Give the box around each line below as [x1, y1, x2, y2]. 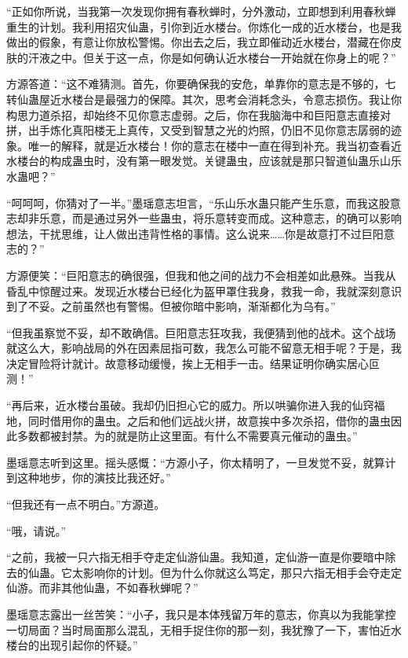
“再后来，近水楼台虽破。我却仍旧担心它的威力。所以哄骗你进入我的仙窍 [6, 397, 374, 414]
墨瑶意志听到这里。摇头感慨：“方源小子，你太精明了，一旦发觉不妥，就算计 [6, 454, 396, 470]
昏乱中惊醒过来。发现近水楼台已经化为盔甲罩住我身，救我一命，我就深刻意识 [6, 282, 402, 299]
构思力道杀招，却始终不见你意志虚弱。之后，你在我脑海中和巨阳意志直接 [6, 106, 380, 123]
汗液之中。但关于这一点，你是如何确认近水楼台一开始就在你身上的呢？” [27, 49, 396, 65]
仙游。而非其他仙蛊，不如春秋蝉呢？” [6, 579, 199, 596]
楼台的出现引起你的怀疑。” [6, 637, 138, 653]
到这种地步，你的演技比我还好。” [6, 469, 171, 486]
